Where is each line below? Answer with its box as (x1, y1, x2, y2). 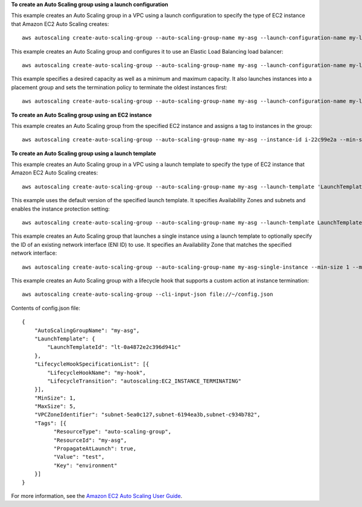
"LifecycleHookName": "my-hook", (47, 369, 146, 376)
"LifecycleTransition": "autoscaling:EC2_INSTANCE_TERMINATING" (47, 377, 241, 384)
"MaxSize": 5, (34, 403, 77, 410)
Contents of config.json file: (11, 304, 81, 311)
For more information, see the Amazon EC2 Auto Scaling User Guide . (11, 492, 183, 499)
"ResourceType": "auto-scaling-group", (53, 429, 172, 435)
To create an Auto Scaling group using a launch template (11, 150, 156, 157)
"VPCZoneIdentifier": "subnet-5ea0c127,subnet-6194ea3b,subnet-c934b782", (34, 411, 261, 418)
